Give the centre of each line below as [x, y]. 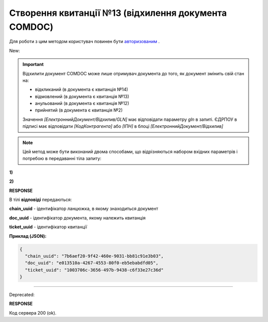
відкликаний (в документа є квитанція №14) [82, 90]
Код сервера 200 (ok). [33, 313]
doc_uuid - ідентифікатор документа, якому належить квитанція [77, 217]
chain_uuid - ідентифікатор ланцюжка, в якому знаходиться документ [84, 209]
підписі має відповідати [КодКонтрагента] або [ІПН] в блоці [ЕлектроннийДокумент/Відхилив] [123, 126]
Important [33, 64]
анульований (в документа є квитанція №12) [82, 104]
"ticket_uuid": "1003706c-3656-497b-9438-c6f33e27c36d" [94, 270]
